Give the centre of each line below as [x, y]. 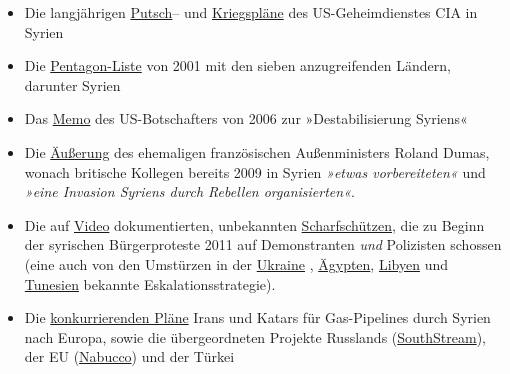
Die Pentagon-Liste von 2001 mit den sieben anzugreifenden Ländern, [237, 65]
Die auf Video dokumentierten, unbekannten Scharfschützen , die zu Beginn [254, 224]
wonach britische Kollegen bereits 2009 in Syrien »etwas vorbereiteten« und [255, 171]
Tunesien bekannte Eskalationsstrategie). [150, 283]
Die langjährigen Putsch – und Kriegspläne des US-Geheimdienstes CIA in [251, 12]
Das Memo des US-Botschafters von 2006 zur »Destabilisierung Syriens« [246, 118]
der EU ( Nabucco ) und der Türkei [129, 356]
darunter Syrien [72, 84]
